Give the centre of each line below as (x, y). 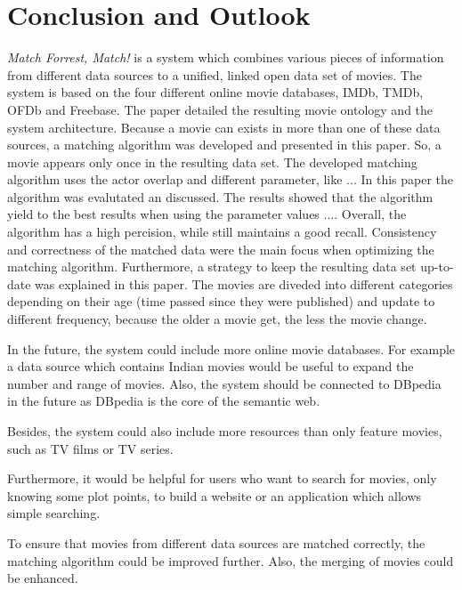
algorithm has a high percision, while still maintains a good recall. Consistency (222, 232)
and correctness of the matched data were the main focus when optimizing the (221, 249)
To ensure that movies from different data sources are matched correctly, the (216, 542)
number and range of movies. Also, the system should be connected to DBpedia (224, 383)
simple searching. (54, 513)
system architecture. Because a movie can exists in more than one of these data (224, 127)
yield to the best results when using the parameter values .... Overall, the (207, 214)
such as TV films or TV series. (90, 448)
